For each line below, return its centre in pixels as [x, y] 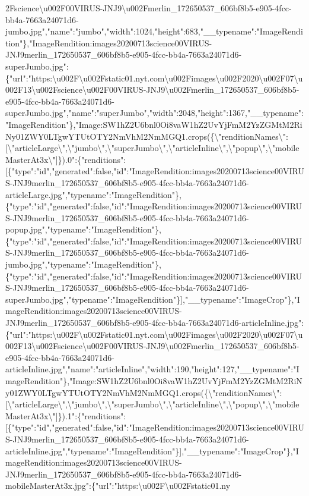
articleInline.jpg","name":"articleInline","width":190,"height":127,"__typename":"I [152, 369]
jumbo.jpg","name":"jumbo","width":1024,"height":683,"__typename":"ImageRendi [154, 31]
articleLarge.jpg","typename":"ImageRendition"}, [93, 194]
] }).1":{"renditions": [91, 415]
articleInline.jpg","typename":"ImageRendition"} [93, 451]
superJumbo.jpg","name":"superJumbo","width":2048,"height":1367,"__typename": [154, 113]
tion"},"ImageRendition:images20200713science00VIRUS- [109, 43]
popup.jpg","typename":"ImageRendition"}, [83, 229]
